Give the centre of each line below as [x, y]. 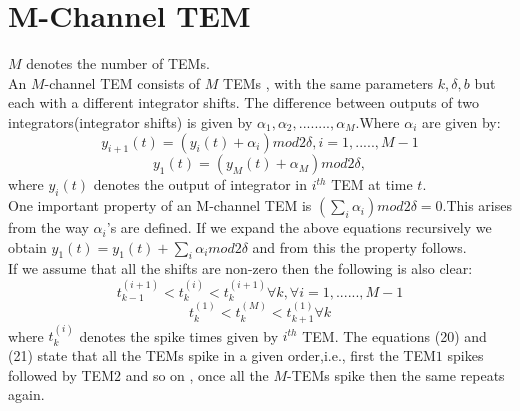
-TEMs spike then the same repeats [396, 374]
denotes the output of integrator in [200, 184]
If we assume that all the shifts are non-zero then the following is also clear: [240, 268]
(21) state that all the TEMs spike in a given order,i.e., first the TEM [222, 354]
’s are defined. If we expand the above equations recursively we [299, 227]
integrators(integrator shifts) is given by [130, 121]
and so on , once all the [197, 374]
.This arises [477, 205]
